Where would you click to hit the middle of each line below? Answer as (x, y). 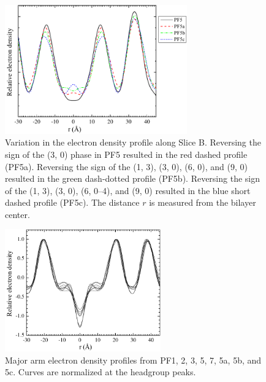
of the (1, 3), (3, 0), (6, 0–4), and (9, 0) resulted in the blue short (128, 190)
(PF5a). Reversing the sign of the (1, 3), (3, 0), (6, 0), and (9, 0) (126, 166)
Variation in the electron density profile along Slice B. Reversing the (133, 142)
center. (17, 214)
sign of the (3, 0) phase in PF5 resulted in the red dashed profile (126, 154)
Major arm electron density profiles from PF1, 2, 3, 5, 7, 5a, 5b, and (133, 360)
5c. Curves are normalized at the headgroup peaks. (101, 372)
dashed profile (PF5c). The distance (72, 202)
